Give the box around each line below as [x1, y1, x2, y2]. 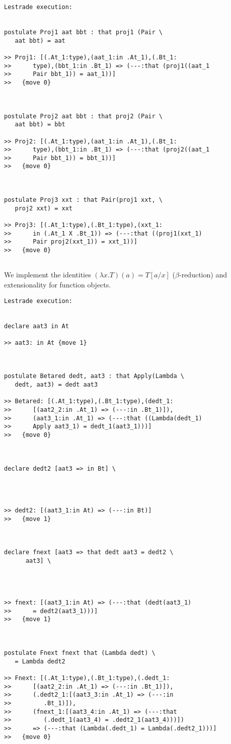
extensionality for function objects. [4, 279, 111, 289]
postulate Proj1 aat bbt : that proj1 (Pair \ [4, 28, 163, 36]
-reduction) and [179, 269, 227, 280]
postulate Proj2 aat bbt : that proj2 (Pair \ [4, 112, 163, 120]
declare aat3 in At [4, 322, 69, 330]
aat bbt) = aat [15, 37, 65, 44]
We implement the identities [4, 269, 91, 280]
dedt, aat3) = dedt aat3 [15, 381, 98, 389]
